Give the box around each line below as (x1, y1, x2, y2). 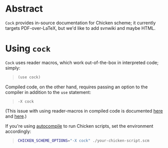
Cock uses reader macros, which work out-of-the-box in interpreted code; (5, 59, 159, 66)
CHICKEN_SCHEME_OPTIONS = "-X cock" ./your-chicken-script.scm (17, 138, 150, 143)
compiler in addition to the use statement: (5, 89, 91, 95)
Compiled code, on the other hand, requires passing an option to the (5, 84, 148, 90)
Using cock (5, 43, 51, 55)
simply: (5, 65, 20, 71)
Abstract (5, 3, 43, 15)
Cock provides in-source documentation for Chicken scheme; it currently (5, 20, 156, 26)
